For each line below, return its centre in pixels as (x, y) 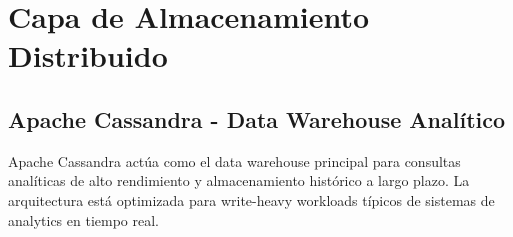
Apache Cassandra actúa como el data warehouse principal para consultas (234, 160)
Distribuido (88, 55)
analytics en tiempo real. (84, 219)
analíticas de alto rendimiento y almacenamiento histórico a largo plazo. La (239, 180)
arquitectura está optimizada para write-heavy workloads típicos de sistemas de (251, 199)
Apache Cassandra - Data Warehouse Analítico (257, 118)
